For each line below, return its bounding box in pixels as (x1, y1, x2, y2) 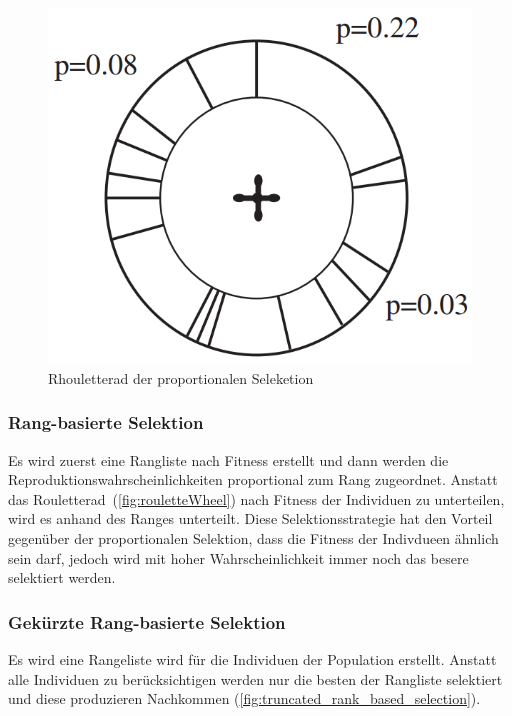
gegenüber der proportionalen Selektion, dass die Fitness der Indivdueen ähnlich (8, 527, 499, 548)
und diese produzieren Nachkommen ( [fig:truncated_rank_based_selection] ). (8, 688, 481, 709)
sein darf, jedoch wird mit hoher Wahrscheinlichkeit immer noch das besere (8, 547, 469, 568)
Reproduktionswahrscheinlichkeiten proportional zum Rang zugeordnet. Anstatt (8, 469, 498, 490)
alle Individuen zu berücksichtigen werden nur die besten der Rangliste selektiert (8, 668, 503, 689)
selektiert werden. (8, 567, 116, 588)
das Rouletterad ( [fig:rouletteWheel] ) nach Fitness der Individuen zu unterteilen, (8, 488, 505, 509)
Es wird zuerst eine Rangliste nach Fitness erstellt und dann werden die (8, 449, 449, 470)
